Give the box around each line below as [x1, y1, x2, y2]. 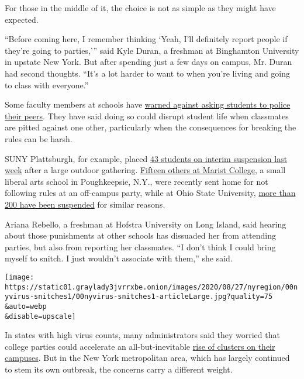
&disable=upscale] [5, 312, 76, 321]
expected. [5, 13, 39, 25]
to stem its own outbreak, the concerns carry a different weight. [5, 363, 233, 375]
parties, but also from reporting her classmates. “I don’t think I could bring [5, 240, 276, 253]
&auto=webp [5, 302, 47, 311]
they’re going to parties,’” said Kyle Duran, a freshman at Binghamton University [5, 44, 299, 56]
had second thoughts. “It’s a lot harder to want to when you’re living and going [5, 67, 291, 79]
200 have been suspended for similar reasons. [5, 198, 165, 210]
